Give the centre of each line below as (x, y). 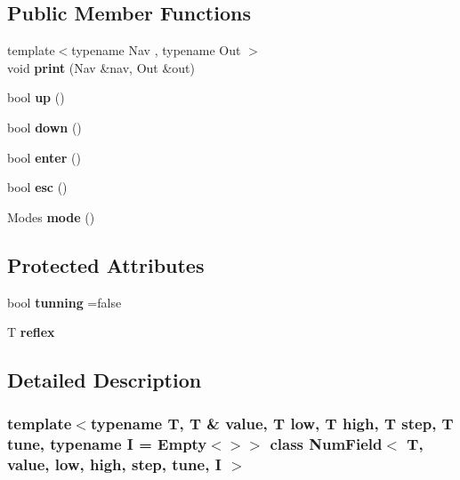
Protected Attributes (106, 264)
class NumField (326, 444)
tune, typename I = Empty (107, 444)
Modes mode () (51, 216)
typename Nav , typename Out (156, 50)
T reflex (31, 332)
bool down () (44, 127)
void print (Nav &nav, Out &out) (101, 67)
